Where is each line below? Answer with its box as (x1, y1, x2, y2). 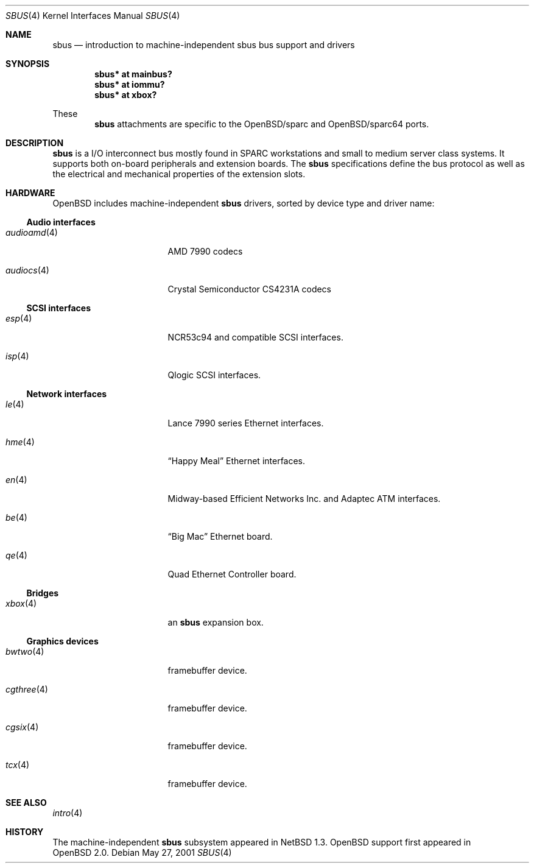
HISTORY (5, 827, 44, 837)
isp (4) (5, 351, 29, 361)
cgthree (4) (5, 684, 48, 694)
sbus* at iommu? (94, 79, 165, 90)
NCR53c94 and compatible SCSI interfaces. (167, 332, 343, 342)
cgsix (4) (5, 722, 39, 732)
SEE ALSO (5, 797, 47, 808)
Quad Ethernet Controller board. (167, 569, 297, 579)
